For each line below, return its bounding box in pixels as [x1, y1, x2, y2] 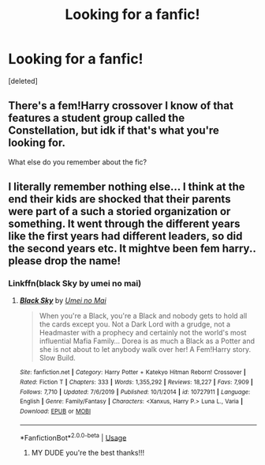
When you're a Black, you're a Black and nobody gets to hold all [39, 311, 248, 321]
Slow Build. [39, 353, 77, 363]
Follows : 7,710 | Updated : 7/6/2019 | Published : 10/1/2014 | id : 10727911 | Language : [19, 387, 251, 396]
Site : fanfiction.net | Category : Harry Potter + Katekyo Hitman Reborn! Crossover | [19, 369, 246, 376]
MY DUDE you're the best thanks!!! [31, 448, 145, 458]
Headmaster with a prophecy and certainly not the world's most [39, 328, 247, 338]
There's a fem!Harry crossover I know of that [8, 99, 234, 112]
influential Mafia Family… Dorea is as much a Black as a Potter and [39, 336, 255, 346]
